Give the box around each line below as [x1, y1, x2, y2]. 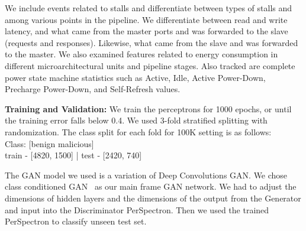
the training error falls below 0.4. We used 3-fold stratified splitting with [5, 114, 268, 126]
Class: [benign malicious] [5, 137, 94, 149]
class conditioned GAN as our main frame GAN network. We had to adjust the [5, 180, 297, 193]
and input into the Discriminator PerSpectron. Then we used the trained [5, 203, 269, 216]
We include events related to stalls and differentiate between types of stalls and [5, 2, 292, 14]
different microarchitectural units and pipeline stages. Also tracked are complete [5, 59, 295, 71]
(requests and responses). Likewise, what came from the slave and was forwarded [5, 36, 298, 48]
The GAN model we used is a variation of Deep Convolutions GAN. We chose [5, 168, 288, 181]
